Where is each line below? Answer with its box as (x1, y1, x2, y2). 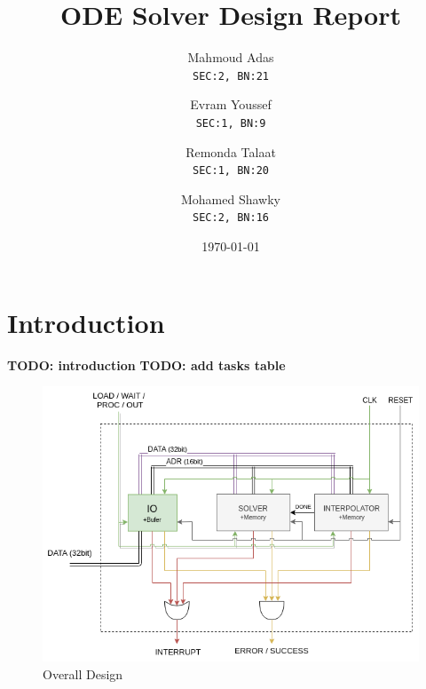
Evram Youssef (190, 95, 272, 114)
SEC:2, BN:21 (193, 69, 269, 83)
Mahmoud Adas (187, 48, 274, 67)
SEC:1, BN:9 (195, 116, 266, 130)
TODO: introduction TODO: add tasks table (7, 355, 286, 374)
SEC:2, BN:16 (193, 211, 269, 225)
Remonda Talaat (185, 142, 276, 161)
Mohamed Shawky (180, 189, 280, 208)
